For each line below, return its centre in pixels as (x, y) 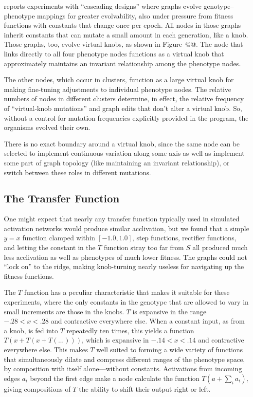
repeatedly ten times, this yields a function (130, 330)
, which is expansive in (115, 340)
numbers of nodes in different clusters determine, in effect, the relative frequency (124, 99)
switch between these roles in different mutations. (78, 172)
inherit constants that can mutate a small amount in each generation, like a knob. (126, 34)
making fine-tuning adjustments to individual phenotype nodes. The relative (117, 89)
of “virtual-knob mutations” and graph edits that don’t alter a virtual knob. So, (123, 108)
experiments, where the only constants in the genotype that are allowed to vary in (126, 302)
